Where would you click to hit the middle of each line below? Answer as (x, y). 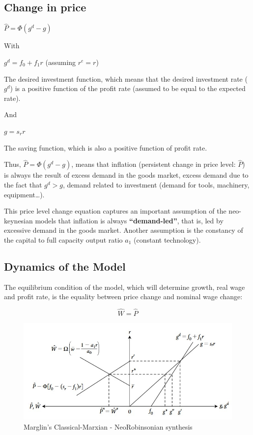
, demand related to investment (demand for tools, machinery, (156, 184)
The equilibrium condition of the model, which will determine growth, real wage (125, 287)
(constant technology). (167, 239)
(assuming (61, 62)
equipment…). (24, 194)
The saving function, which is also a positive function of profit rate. (106, 147)
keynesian (18, 220)
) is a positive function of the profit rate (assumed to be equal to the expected (128, 88)
